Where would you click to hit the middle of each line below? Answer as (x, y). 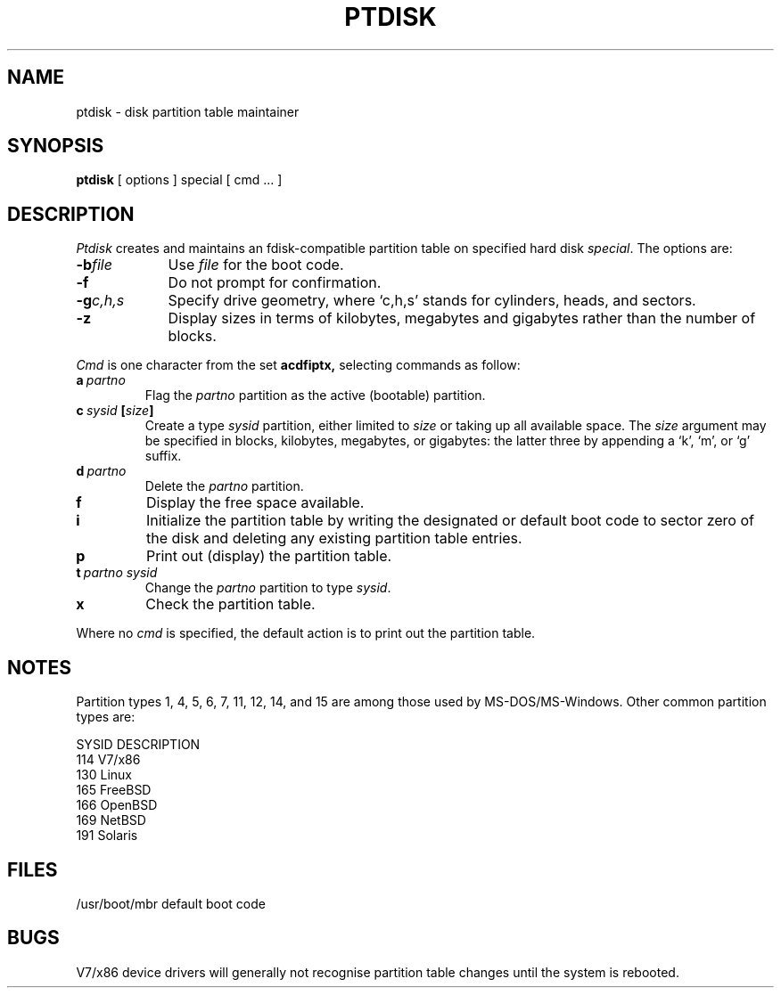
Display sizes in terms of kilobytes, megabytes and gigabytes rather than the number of (462, 318)
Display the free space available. (255, 503)
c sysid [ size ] (115, 411)
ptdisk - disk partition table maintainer (188, 111)
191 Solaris (107, 836)
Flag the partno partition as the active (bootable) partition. (315, 396)
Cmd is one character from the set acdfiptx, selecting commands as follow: (298, 365)
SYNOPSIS (56, 146)
